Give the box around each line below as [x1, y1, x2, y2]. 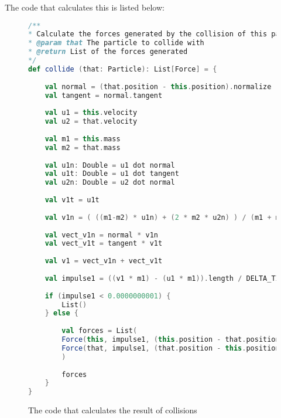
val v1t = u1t [44, 196, 100, 205]
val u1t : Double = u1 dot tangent [44, 169, 179, 178]
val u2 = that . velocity [44, 117, 138, 126]
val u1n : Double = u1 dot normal [44, 161, 175, 169]
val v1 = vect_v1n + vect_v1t [44, 257, 163, 266]
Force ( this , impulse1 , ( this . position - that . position [61, 335, 280, 344]
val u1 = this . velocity [44, 108, 138, 117]
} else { [44, 309, 78, 318]
